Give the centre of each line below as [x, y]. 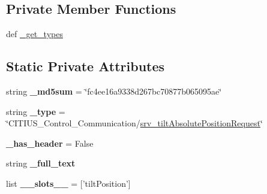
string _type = [36, 111]
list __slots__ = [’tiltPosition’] [68, 183]
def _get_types [34, 34]
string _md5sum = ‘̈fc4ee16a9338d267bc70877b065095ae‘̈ [114, 91]
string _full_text [41, 163]
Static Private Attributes [85, 66]
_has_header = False [50, 143]
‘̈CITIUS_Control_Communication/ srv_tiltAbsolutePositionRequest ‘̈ [134, 123]
